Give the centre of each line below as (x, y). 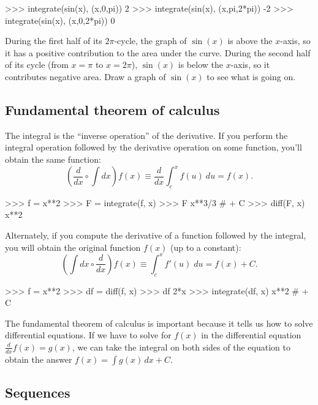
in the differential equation (251, 335)
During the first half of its (54, 41)
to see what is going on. (251, 76)
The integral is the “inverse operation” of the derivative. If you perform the (146, 135)
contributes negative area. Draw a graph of (85, 76)
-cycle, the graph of (150, 41)
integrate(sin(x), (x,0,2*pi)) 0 (60, 20)
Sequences (38, 392)
